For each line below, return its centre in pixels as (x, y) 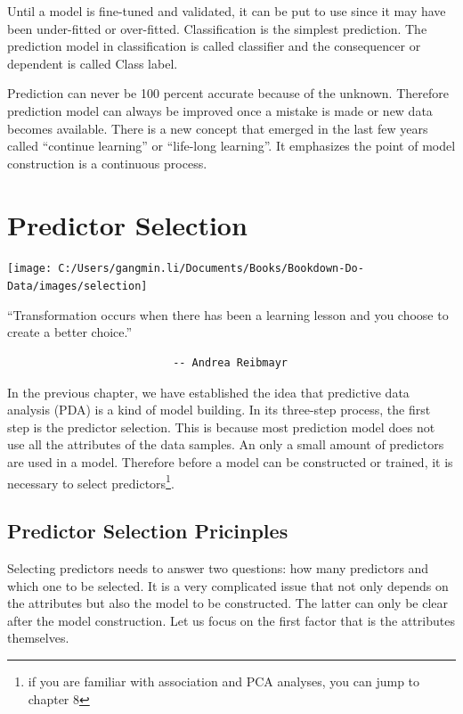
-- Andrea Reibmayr (230, 362)
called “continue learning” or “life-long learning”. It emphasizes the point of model (231, 146)
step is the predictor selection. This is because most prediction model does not (221, 427)
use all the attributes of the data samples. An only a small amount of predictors (226, 444)
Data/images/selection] (77, 287)
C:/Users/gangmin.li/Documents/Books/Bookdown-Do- (211, 269)
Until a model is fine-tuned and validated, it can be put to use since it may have (227, 11)
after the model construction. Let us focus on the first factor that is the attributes (231, 620)
